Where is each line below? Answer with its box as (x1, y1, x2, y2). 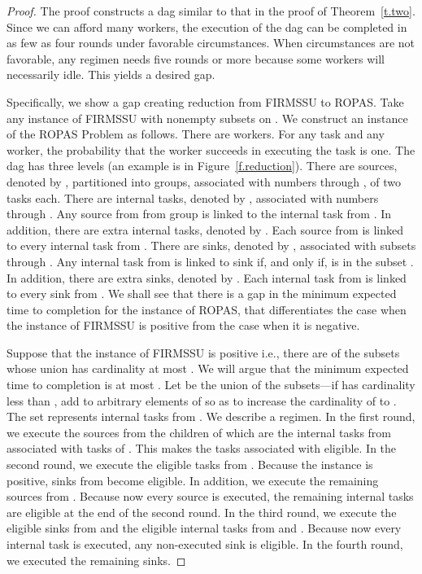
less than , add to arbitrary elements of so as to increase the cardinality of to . (7, 392, 397, 409)
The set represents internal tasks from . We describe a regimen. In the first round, (7, 408, 415, 425)
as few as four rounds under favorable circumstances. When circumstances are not (7, 34, 415, 51)
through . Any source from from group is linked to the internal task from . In (7, 205, 392, 222)
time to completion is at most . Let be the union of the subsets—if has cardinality (7, 376, 415, 393)
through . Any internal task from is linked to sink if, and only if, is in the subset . (7, 252, 414, 269)
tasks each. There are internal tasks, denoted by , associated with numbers (7, 189, 379, 206)
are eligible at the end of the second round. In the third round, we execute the (7, 503, 397, 520)
